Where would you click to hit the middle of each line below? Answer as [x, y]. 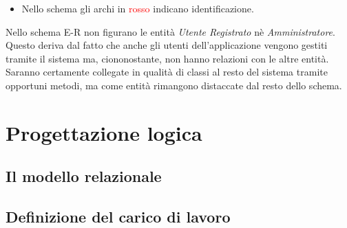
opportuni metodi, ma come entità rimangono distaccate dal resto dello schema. [174, 85]
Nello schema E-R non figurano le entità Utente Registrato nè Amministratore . [170, 31]
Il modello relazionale [84, 176]
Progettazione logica [104, 132]
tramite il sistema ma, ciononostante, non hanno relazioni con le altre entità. [167, 58]
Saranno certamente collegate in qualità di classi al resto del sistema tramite [167, 72]
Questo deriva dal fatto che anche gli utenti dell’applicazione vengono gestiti [167, 45]
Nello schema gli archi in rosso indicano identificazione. [138, 8]
